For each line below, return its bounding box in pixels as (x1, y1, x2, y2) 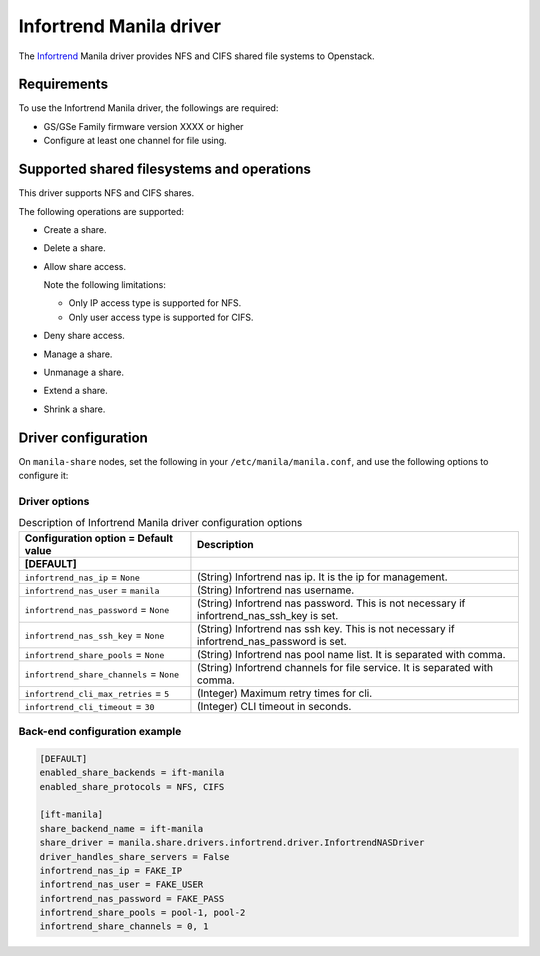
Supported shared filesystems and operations (18, 161, 312, 178)
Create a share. (43, 223, 107, 235)
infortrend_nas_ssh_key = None (24, 628, 165, 642)
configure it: (18, 470, 69, 482)
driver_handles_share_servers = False (39, 851, 230, 862)
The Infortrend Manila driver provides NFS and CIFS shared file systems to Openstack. (18, 50, 375, 62)
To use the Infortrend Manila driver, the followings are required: (18, 102, 279, 114)
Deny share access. (43, 330, 125, 342)
